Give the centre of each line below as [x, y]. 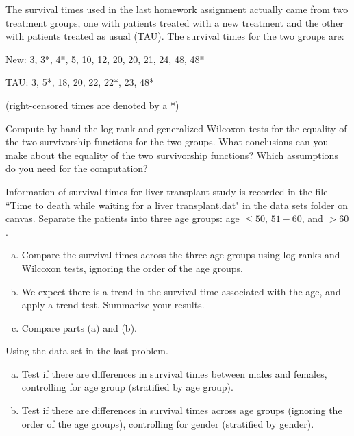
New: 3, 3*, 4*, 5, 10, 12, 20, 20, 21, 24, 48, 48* [105, 59]
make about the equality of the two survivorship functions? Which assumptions [172, 155]
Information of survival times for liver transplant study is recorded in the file [167, 191]
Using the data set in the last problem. [87, 351]
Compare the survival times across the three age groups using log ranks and [181, 255]
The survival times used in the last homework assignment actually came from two [177, 9]
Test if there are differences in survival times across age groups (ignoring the [182, 410]
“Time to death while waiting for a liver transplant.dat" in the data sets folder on [177, 205]
